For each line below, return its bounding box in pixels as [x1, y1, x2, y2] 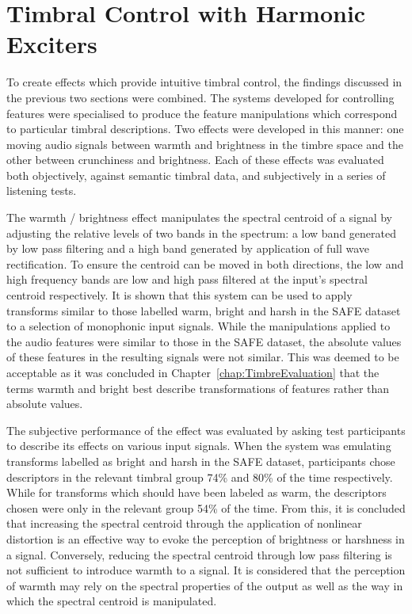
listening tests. [6, 182, 77, 199]
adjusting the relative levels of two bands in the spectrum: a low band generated [6, 224, 396, 241]
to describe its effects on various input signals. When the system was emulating [6, 437, 391, 454]
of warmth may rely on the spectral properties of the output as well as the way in [6, 577, 403, 593]
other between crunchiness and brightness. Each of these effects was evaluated [6, 151, 384, 168]
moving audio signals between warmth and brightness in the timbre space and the [6, 135, 403, 152]
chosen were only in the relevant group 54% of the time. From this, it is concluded [6, 499, 406, 516]
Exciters [6, 28, 97, 60]
